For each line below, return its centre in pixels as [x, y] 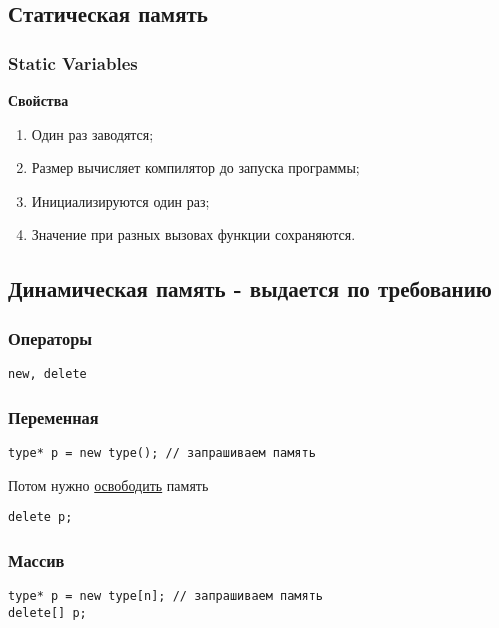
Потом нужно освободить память [108, 484]
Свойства [38, 100]
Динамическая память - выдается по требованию [250, 288]
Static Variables [73, 62]
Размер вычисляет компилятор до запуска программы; [195, 167]
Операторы [50, 337]
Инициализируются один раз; [120, 200]
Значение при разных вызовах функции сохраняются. [193, 234]
